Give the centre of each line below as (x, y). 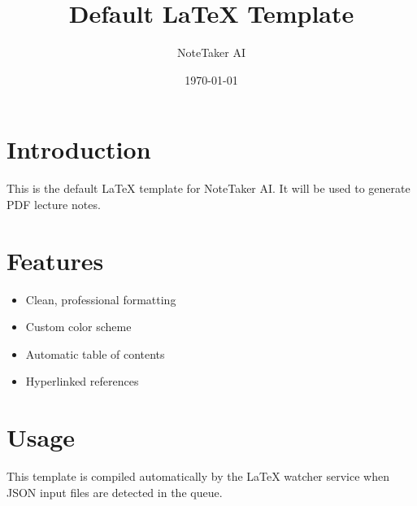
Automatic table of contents (95, 353)
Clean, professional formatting (101, 299)
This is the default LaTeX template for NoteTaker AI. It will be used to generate (208, 188)
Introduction (79, 149)
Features (55, 260)
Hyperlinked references (82, 381)
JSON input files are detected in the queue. (115, 492)
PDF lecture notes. (54, 204)
